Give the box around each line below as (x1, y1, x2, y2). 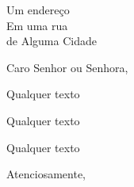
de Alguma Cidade (6, 32, 97, 49)
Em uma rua (6, 17, 68, 33)
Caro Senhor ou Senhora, (6, 59, 128, 75)
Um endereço (6, 2, 70, 17)
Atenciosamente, (6, 166, 86, 182)
